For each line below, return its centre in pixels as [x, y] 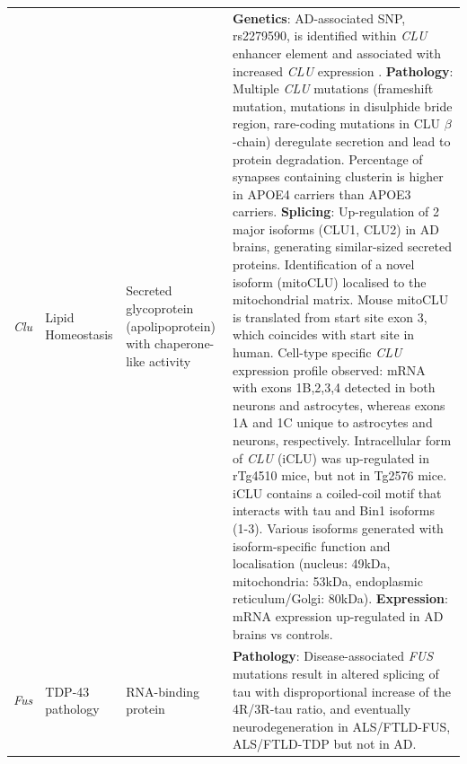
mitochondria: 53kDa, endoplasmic [328, 580]
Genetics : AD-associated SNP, [319, 18]
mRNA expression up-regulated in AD [338, 615]
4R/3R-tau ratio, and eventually [322, 709]
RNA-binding [163, 691]
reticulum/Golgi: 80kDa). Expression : [340, 598]
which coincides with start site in [324, 334]
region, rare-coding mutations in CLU [337, 123]
